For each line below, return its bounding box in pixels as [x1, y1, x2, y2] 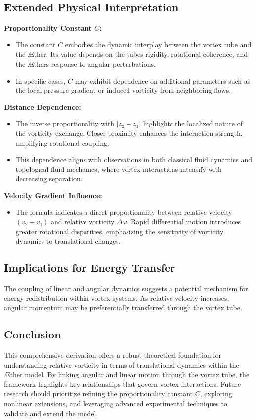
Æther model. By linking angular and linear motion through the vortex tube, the [4, 369, 250, 379]
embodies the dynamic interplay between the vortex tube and [65, 39, 252, 49]
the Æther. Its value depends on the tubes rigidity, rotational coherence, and [15, 49, 248, 59]
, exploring [200, 388, 232, 399]
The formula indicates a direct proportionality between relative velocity [15, 207, 232, 217]
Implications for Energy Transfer [4, 260, 175, 275]
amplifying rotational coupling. [15, 137, 109, 148]
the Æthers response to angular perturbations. [15, 58, 156, 69]
